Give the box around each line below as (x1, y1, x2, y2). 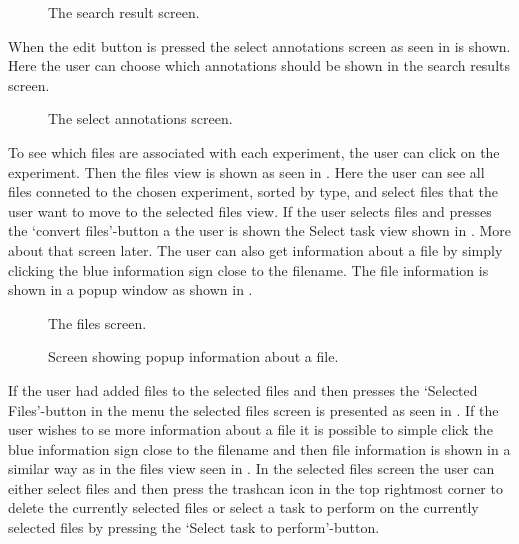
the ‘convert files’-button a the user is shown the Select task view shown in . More (8, 220, 511, 241)
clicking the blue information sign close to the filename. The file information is (8, 259, 489, 280)
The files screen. (48, 312, 147, 333)
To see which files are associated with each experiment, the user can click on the (8, 141, 500, 162)
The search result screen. (48, 2, 200, 22)
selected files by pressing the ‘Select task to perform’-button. (8, 517, 380, 538)
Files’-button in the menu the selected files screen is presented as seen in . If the (8, 399, 499, 420)
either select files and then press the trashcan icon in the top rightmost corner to (8, 477, 503, 498)
